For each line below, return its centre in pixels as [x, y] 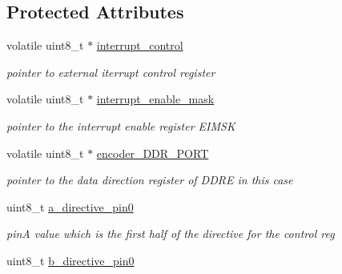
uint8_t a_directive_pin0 [70, 206]
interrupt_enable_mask [155, 99]
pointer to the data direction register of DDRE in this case [150, 180]
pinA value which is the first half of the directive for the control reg [171, 234]
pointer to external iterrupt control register [111, 72]
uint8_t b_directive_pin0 [70, 260]
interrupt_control [140, 45]
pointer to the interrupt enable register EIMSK [121, 125]
